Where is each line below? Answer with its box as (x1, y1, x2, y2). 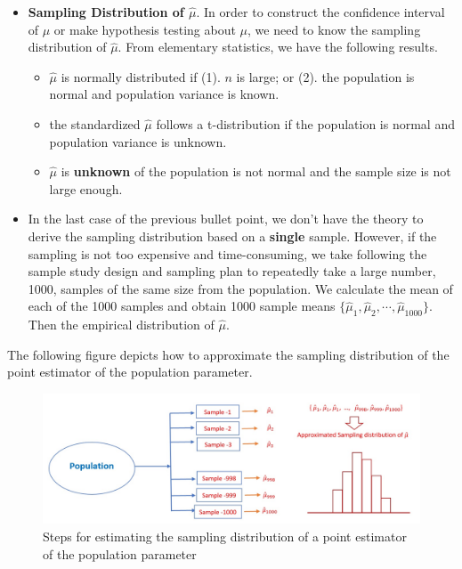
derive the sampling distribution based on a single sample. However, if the (28, 226, 437, 245)
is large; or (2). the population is (236, 67, 415, 85)
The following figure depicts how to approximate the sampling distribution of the (7, 345, 450, 363)
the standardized (49, 114, 141, 133)
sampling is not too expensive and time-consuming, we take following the (28, 244, 427, 263)
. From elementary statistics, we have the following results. (118, 37, 438, 56)
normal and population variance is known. (49, 85, 280, 103)
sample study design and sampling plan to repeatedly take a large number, (28, 262, 436, 280)
